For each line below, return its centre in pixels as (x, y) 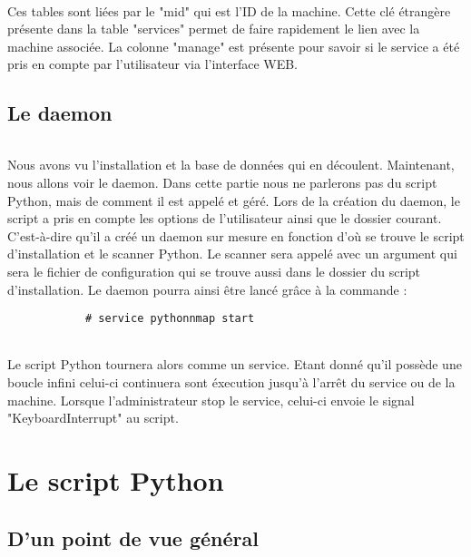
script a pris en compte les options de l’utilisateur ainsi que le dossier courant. (225, 218)
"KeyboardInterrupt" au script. (93, 418)
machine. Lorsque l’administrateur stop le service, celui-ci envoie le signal (211, 400)
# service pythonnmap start (170, 319)
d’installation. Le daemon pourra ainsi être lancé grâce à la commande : (207, 289)
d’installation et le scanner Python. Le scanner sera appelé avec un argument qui (232, 254)
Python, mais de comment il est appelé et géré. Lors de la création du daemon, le (234, 200)
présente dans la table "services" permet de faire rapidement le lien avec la (214, 29)
